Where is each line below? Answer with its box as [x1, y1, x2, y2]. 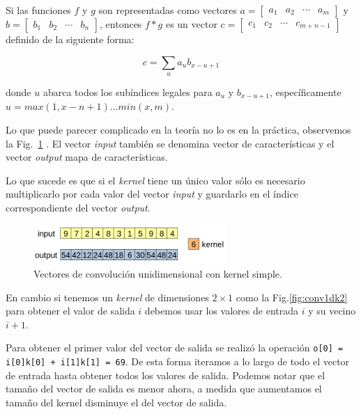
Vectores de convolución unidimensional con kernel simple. [33, 266, 282, 280]
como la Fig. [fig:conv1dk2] [236, 289, 348, 304]
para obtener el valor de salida [6, 303, 135, 318]
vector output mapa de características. [6, 150, 168, 164]
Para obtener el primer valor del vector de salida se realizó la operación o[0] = [6, 340, 344, 355]
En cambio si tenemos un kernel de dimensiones [6, 289, 209, 304]
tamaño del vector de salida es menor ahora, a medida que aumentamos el [6, 381, 322, 396]
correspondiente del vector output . [6, 200, 151, 214]
